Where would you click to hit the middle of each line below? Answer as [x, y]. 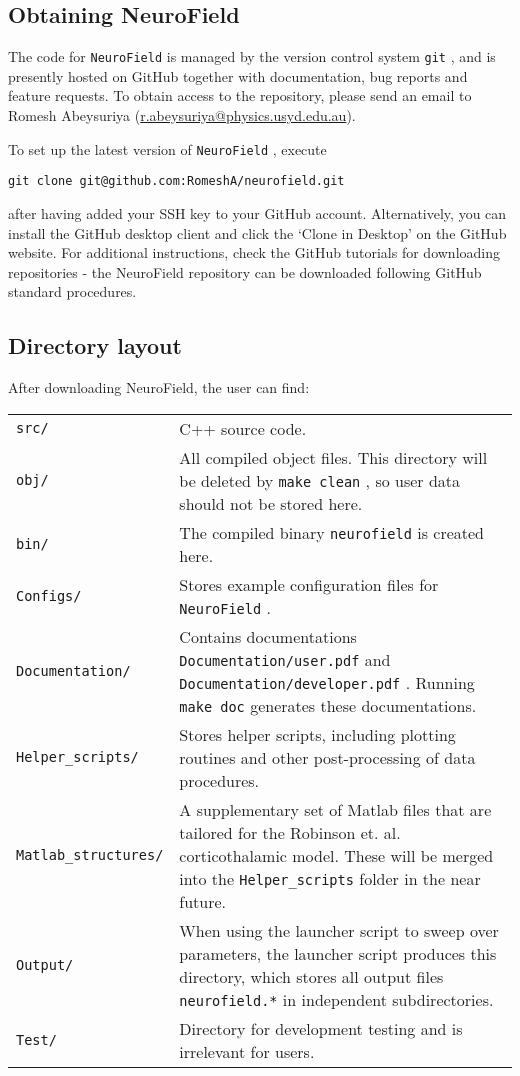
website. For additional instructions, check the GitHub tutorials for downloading [254, 252]
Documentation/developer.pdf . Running [327, 682]
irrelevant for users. [247, 1051]
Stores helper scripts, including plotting [317, 734]
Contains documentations [268, 636]
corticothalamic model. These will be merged [336, 855]
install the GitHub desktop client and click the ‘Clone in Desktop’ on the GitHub [257, 232]
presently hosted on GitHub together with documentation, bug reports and [238, 75]
